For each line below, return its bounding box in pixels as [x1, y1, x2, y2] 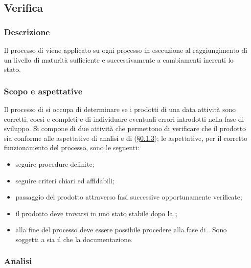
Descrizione [4, 25, 50, 38]
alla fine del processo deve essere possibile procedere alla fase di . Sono [15, 224, 227, 235]
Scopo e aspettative [4, 85, 83, 97]
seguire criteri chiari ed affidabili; [15, 175, 114, 185]
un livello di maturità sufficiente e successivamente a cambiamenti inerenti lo [4, 54, 234, 65]
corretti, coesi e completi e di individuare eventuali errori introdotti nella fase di [4, 113, 244, 124]
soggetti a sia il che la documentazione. [15, 234, 133, 244]
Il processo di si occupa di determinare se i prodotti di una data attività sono [4, 104, 236, 114]
